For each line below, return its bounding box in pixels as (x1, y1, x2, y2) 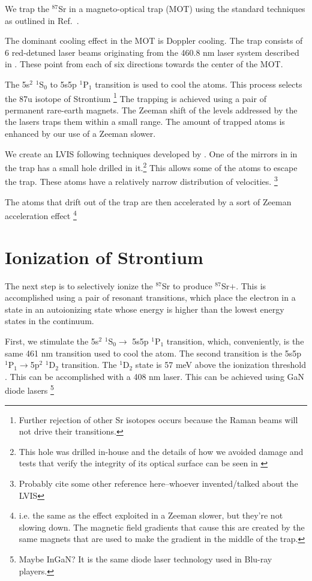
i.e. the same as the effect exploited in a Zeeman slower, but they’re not (19, 509, 283, 522)
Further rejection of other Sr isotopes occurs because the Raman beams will (19, 413, 298, 426)
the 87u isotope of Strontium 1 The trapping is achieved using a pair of (5, 90, 266, 104)
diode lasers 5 (5, 382, 54, 397)
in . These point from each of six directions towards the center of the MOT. (5, 58, 283, 70)
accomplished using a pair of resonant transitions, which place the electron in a (5, 291, 296, 304)
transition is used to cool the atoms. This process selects (95, 77, 302, 90)
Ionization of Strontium (5, 244, 203, 269)
